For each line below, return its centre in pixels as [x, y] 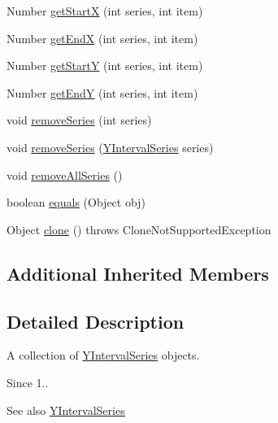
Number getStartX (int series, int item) [105, 11]
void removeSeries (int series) [79, 120]
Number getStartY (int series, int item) [105, 65]
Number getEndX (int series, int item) [102, 38]
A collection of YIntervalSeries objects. [103, 355]
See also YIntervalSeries [66, 410]
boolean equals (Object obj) [76, 202]
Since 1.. [28, 382]
